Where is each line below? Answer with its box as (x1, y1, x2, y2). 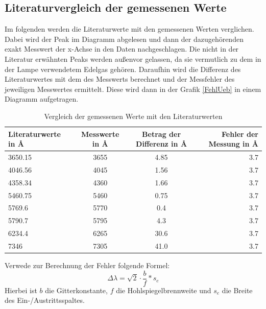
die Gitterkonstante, (45, 284, 108, 295)
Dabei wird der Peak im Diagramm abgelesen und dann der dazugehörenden (5, 33, 244, 44)
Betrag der (142, 128, 181, 139)
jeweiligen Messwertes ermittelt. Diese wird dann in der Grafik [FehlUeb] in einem (5, 83, 261, 94)
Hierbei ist (5, 284, 37, 295)
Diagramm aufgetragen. (5, 93, 79, 104)
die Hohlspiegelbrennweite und (116, 284, 211, 295)
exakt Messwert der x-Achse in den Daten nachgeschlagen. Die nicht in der (5, 43, 239, 54)
